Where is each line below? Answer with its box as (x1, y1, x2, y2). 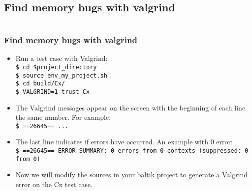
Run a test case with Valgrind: (15, 53, 108, 63)
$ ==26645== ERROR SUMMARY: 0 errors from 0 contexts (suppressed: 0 (15, 147, 249, 155)
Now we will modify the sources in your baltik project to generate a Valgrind (15, 169, 248, 180)
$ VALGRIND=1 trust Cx (15, 88, 90, 95)
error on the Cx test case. (15, 179, 93, 189)
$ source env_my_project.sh (15, 72, 107, 79)
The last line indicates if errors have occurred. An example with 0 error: (15, 136, 233, 147)
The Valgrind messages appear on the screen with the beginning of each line (15, 102, 246, 112)
